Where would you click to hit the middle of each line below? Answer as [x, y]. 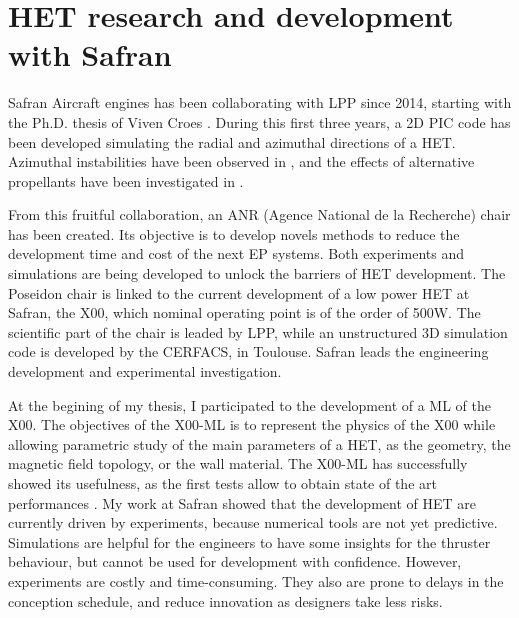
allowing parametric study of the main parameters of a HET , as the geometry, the [259, 443]
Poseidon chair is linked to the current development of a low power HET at [239, 292]
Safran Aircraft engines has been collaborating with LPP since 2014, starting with [260, 102]
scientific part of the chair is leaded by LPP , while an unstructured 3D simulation [258, 331]
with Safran [90, 54]
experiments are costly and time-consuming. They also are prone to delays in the [256, 580]
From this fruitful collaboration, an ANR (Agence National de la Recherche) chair [259, 214]
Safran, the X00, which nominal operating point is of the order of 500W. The [244, 312]
